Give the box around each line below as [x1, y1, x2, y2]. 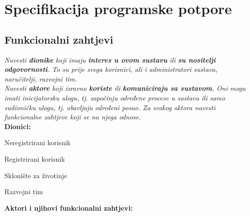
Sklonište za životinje [4, 170, 67, 180]
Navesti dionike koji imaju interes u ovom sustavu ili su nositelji [4, 54, 216, 65]
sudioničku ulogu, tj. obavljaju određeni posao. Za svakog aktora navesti [4, 102, 216, 112]
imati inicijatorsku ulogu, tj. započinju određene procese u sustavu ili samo [4, 92, 225, 102]
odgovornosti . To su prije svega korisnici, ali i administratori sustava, [4, 64, 217, 74]
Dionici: [4, 121, 31, 131]
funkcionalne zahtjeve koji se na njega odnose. [4, 112, 141, 122]
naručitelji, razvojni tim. [4, 73, 77, 83]
